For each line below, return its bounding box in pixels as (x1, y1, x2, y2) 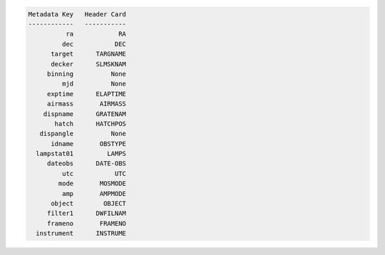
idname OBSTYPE (51, 140, 126, 147)
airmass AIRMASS (46, 100, 126, 108)
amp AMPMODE (61, 189, 126, 197)
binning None (46, 70, 126, 78)
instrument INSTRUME (36, 229, 126, 238)
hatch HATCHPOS (54, 120, 126, 127)
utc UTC (61, 170, 126, 177)
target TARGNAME (51, 50, 126, 58)
